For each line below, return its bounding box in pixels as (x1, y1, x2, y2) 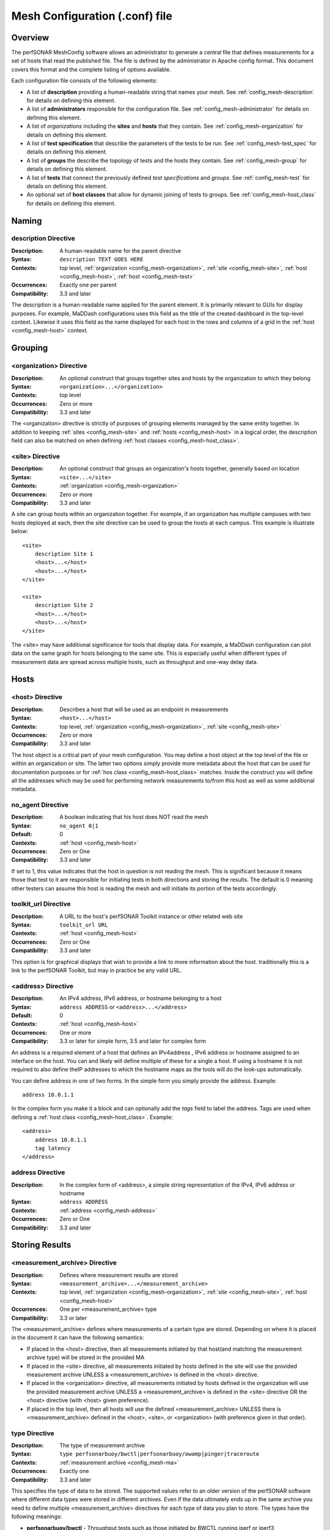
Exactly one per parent (59, 282, 117, 289)
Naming (11, 215, 42, 226)
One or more (59, 1029, 92, 1036)
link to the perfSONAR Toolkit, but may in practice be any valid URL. (11, 967, 182, 974)
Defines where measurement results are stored (59, 1271, 178, 1278)
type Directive (11, 1429, 54, 1438)
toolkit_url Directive (11, 900, 71, 908)
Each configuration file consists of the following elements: (11, 77, 158, 84)
